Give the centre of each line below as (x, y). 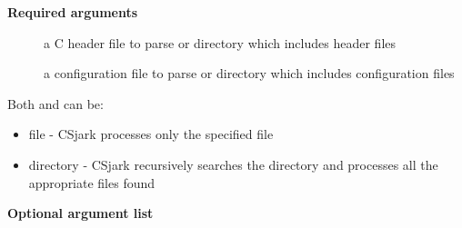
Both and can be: (55, 103)
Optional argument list (80, 213)
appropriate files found (92, 182)
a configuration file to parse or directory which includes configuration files (249, 73)
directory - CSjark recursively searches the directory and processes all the (233, 164)
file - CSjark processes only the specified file (151, 134)
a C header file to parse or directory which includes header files (220, 42)
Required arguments (73, 12)
